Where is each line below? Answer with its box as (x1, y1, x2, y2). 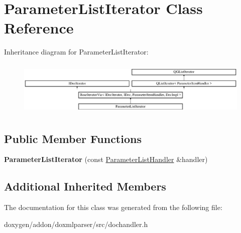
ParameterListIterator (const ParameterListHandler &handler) (4, 154, 208, 164)
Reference (4, 17, 74, 38)
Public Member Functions (4, 130, 142, 146)
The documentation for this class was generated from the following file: (4, 202, 222, 212)
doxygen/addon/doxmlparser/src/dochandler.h (4, 218, 148, 229)
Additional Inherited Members (4, 178, 166, 194)
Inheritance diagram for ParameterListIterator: (4, 46, 149, 57)
